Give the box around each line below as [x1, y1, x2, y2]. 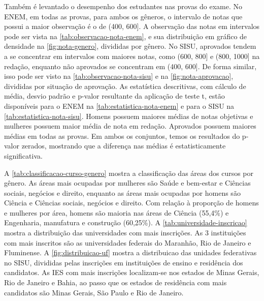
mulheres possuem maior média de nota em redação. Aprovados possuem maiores [4, 121, 256, 131]
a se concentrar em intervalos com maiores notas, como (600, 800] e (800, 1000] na [4, 50, 260, 61]
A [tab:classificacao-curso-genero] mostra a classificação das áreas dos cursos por [4, 167, 254, 178]
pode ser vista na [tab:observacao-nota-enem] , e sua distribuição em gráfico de [4, 31, 247, 41]
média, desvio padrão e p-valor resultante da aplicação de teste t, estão [4, 91, 225, 101]
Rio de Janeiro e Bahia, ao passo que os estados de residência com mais [4, 277, 227, 288]
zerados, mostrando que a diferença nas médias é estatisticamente [21, 140, 226, 151]
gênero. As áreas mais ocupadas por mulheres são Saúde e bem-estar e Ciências [4, 177, 251, 188]
